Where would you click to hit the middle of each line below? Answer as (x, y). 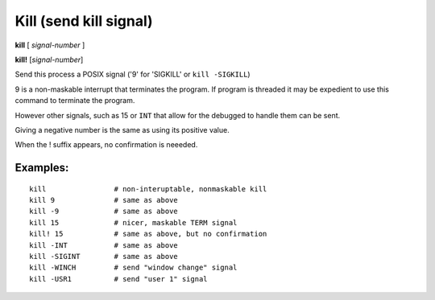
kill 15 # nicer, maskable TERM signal (133, 222)
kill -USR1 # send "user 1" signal (119, 279)
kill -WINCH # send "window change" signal (133, 268)
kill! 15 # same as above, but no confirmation (148, 234)
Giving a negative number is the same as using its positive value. (122, 129)
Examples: (42, 168)
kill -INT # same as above (104, 245)
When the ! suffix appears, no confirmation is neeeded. (106, 145)
